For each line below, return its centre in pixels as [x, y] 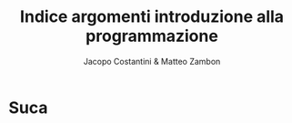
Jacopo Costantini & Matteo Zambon [152, 61]
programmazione [152, 36]
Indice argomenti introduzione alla [152, 17]
